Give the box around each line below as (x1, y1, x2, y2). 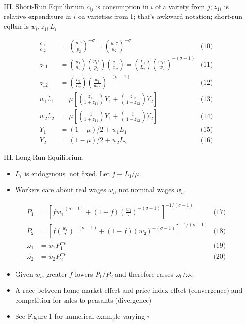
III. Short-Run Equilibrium (4, 1, 84, 11)
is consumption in (96, 1, 148, 11)
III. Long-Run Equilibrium (4, 152, 83, 162)
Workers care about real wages (15, 184, 106, 195)
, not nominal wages (115, 184, 174, 195)
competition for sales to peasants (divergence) (15, 294, 152, 305)
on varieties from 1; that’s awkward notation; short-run (78, 11, 243, 21)
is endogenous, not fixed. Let (24, 168, 110, 178)
